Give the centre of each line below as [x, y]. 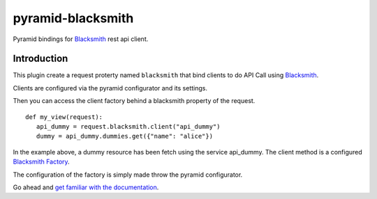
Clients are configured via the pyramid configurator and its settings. [110, 88]
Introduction [40, 59]
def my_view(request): [64, 117]
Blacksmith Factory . [41, 162]
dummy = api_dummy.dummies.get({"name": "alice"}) [124, 136]
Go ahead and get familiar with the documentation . [86, 187]
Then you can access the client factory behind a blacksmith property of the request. [134, 101]
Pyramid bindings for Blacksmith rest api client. [81, 39]
